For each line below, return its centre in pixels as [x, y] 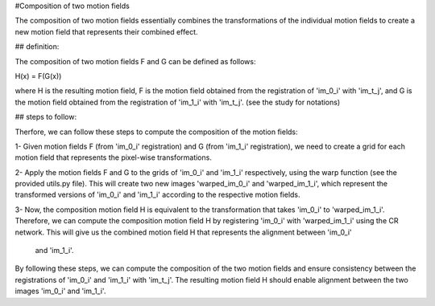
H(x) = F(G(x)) [38, 75]
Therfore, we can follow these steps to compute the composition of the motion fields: [156, 132]
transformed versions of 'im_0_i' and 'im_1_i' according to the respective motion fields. [158, 195]
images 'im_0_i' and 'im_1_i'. [60, 291]
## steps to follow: [46, 117]
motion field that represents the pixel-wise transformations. [114, 157]
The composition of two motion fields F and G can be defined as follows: [135, 61]
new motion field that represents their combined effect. [106, 31]
